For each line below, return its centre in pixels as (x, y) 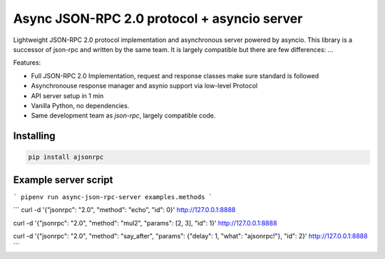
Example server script (63, 180)
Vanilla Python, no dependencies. (80, 105)
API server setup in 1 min (67, 95)
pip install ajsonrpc (66, 157)
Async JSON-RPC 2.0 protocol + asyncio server (158, 18)
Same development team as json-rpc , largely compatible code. (123, 116)
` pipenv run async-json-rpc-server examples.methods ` (113, 197)
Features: (27, 63)
